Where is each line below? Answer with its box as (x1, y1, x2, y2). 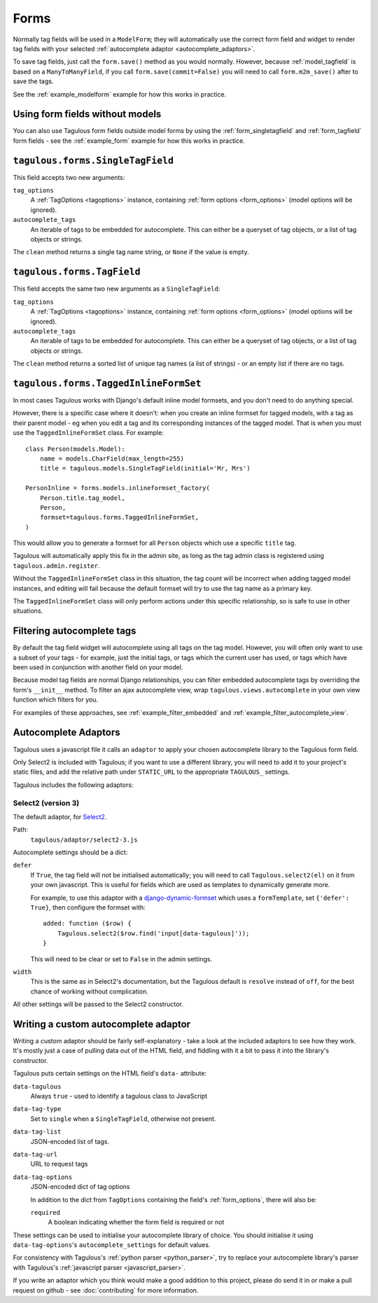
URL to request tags (30, 1159, 88, 1169)
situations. (13, 606, 43, 615)
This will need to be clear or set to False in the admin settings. (30, 954, 213, 963)
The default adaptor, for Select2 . (13, 812, 107, 821)
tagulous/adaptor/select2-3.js (30, 835, 138, 844)
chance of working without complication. (30, 987, 148, 996)
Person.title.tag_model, (39, 494, 125, 502)
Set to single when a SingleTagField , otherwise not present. (30, 1114, 216, 1123)
